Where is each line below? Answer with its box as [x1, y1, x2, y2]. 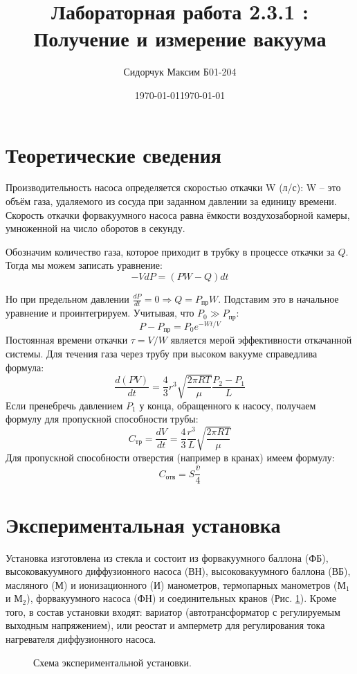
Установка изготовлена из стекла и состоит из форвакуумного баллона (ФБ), [6, 550, 329, 565]
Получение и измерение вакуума [33, 24, 327, 53]
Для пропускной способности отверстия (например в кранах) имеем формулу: [6, 450, 335, 464]
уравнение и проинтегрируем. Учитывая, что [6, 305, 194, 320]
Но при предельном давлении [6, 292, 129, 305]
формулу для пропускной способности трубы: [6, 411, 199, 426]
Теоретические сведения [6, 140, 221, 168]
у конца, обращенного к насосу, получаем [139, 398, 316, 412]
